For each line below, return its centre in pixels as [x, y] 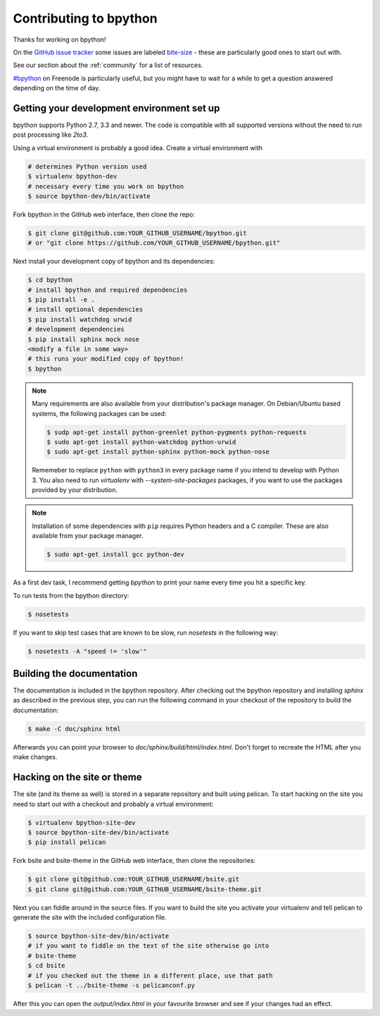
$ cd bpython [50, 280]
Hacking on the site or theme [77, 777]
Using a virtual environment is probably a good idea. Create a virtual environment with [138, 147]
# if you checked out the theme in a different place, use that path [150, 975]
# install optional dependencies [85, 310]
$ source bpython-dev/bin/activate [89, 196]
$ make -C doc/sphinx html [74, 729]
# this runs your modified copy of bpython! [106, 359]
